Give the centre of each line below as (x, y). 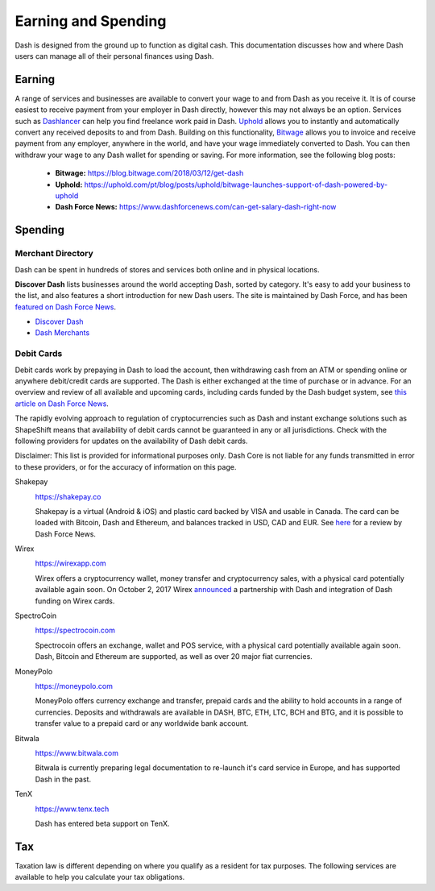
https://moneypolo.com (74, 686)
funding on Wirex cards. (75, 601)
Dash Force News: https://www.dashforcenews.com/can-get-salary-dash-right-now (196, 207)
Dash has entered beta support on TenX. (102, 823)
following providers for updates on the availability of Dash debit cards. (131, 441)
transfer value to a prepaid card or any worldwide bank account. (142, 723)
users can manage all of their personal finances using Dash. (114, 56)
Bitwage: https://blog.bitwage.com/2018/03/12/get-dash (149, 173)
